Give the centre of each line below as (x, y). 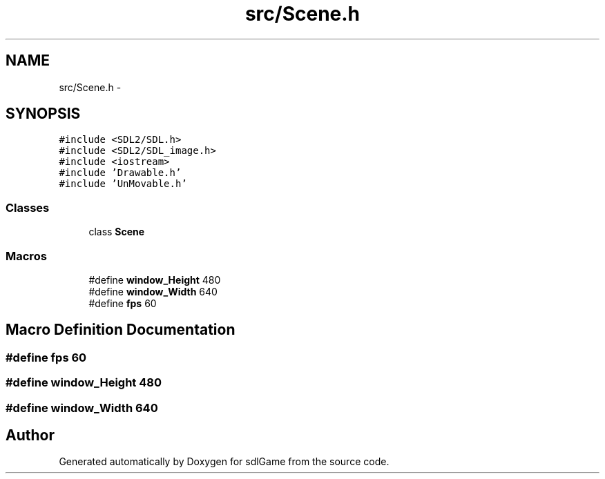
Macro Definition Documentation (121, 330)
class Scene (117, 232)
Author (30, 435)
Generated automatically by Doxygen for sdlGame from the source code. (224, 462)
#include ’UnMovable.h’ (123, 184)
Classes (28, 207)
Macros (26, 256)
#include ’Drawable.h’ (120, 173)
